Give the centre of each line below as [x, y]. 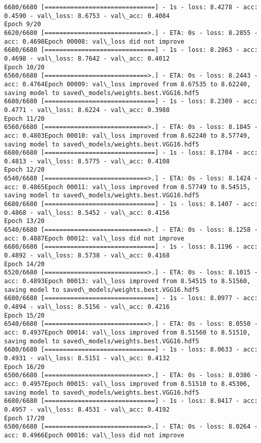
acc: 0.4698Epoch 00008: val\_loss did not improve [94, 41]
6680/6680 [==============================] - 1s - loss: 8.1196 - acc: [131, 247]
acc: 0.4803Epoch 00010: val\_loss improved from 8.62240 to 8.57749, [127, 135]
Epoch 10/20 [24, 67]
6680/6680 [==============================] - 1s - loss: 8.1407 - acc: [131, 204]
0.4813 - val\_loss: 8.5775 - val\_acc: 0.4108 [87, 161]
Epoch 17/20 [24, 418]
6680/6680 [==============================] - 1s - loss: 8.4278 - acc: [131, 7]
